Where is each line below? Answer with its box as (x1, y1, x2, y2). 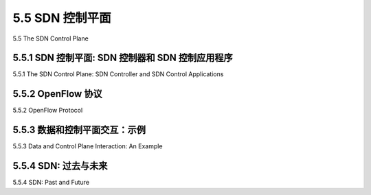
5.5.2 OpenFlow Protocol (12, 106, 83, 115)
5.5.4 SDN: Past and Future (12, 179, 89, 187)
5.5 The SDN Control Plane (12, 34, 89, 43)
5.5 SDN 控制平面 (12, 10, 111, 25)
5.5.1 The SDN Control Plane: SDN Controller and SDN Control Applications (12, 70, 224, 78)
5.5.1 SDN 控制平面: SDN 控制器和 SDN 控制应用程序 (12, 52, 233, 64)
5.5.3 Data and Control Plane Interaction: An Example (12, 142, 163, 150)
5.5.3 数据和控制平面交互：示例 (12, 124, 146, 136)
